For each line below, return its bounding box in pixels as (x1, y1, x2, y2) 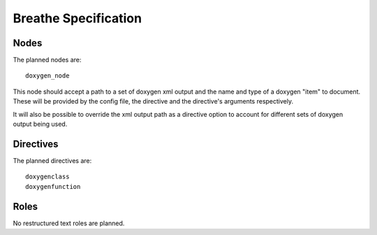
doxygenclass (25, 173, 70, 181)
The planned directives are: (13, 156, 92, 164)
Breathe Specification (13, 10, 142, 26)
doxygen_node (25, 72, 70, 80)
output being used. (13, 120, 68, 129)
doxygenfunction (25, 183, 81, 190)
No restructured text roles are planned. (13, 219, 125, 227)
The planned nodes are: (13, 56, 82, 64)
